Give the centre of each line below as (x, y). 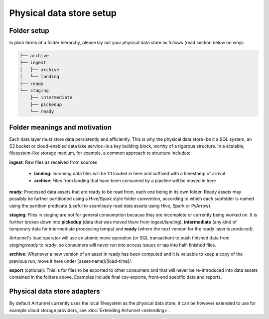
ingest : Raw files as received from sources (53, 162)
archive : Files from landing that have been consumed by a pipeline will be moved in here (125, 180)
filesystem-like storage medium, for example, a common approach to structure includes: (100, 153)
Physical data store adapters (55, 291)
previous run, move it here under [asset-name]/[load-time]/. (70, 261)
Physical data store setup (63, 13)
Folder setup (29, 31)
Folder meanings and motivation (61, 127)
